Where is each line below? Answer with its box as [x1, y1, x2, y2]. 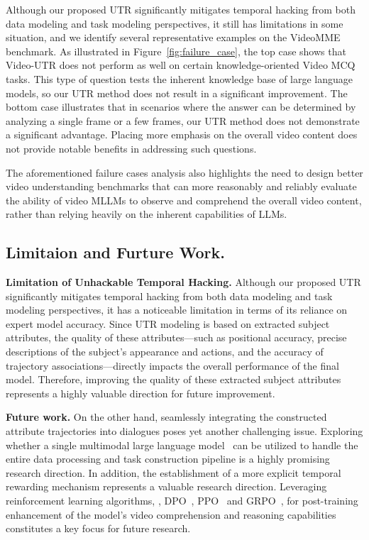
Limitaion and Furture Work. [6, 241, 225, 263]
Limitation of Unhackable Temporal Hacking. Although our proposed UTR [6, 275, 361, 290]
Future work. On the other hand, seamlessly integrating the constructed [6, 409, 327, 424]
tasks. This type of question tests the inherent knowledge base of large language [6, 71, 353, 86]
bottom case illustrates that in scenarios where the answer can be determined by [6, 99, 356, 114]
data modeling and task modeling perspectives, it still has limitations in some [6, 16, 343, 31]
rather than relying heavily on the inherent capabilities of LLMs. [6, 206, 287, 221]
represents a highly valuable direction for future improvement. [6, 385, 275, 400]
